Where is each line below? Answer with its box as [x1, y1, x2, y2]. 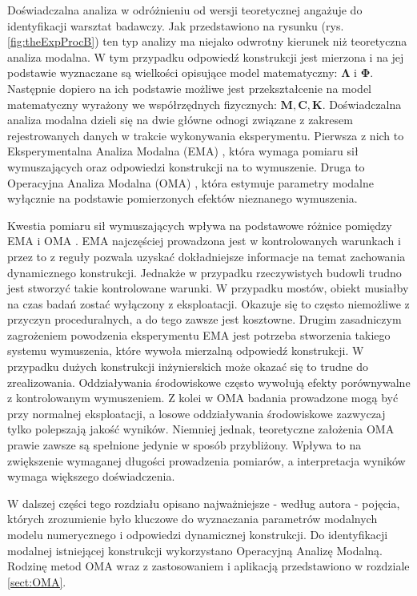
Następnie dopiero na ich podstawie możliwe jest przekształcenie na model [7, 79, 371, 96]
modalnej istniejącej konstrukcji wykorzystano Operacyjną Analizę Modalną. [7, 542, 383, 558]
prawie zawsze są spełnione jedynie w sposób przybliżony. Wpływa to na [7, 437, 362, 453]
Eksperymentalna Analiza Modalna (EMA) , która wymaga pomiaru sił [7, 143, 359, 159]
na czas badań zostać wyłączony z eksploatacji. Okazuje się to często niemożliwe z [7, 295, 410, 312]
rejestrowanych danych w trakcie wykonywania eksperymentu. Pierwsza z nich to [7, 127, 404, 143]
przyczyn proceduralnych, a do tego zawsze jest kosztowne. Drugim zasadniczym [7, 311, 402, 328]
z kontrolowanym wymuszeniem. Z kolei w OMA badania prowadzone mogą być [7, 389, 399, 406]
